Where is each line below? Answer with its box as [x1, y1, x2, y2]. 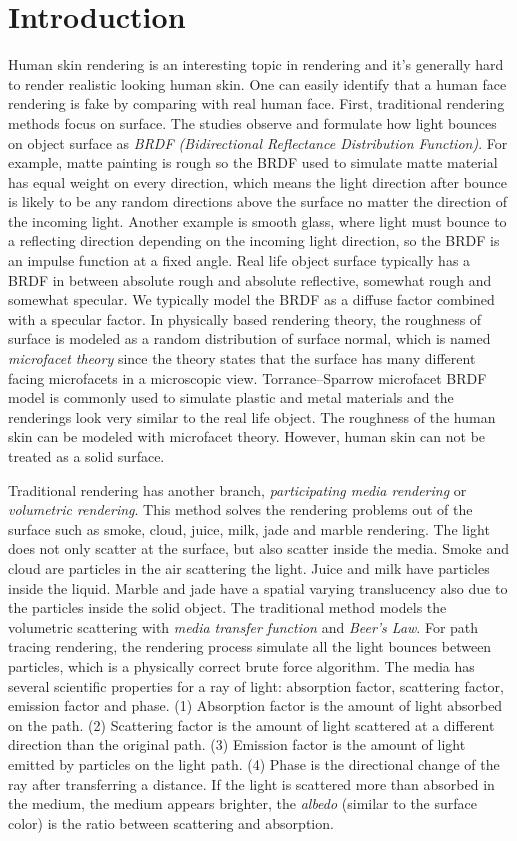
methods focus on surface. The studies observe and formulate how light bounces [8, 112, 497, 133]
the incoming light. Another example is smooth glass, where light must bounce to [8, 210, 507, 231]
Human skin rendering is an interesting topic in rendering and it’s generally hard [8, 54, 504, 75]
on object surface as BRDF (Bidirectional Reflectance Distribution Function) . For [8, 132, 508, 153]
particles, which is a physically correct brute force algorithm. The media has [8, 655, 475, 676]
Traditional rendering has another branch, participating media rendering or [8, 479, 467, 500]
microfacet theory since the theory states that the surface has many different [8, 348, 476, 369]
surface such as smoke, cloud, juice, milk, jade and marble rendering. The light [8, 518, 490, 539]
